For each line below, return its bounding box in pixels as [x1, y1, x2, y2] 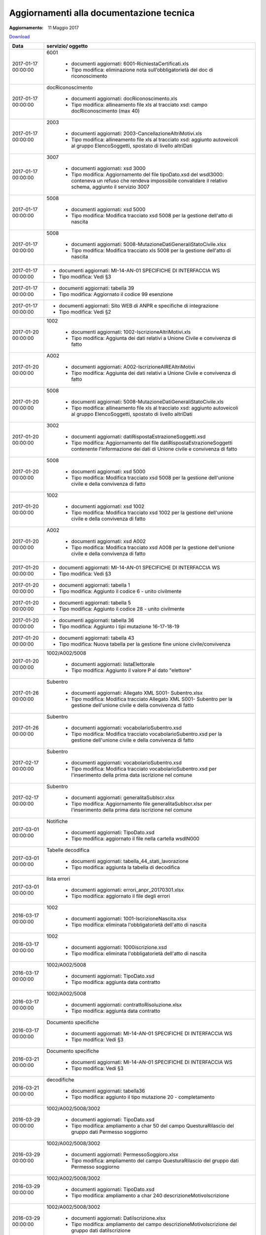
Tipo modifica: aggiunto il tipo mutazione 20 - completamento [71, 1094, 215, 1101]
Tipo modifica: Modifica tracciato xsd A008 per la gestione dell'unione [71, 544, 235, 551]
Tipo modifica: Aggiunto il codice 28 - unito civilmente [59, 606, 185, 613]
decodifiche [46, 1076, 74, 1083]
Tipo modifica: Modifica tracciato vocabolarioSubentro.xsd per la [71, 731, 222, 738]
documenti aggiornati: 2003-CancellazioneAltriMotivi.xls [71, 130, 202, 137]
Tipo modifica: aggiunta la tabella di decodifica [71, 864, 180, 871]
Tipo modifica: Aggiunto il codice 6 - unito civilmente [59, 588, 182, 595]
